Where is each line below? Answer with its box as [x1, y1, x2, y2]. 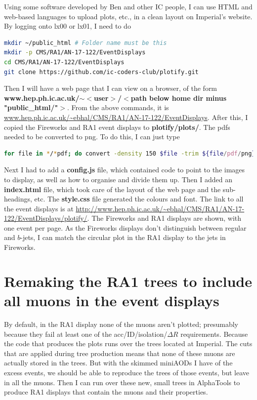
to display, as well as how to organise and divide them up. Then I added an [4, 174, 232, 184]
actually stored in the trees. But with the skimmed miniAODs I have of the [4, 358, 233, 368]
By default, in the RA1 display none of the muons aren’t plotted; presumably [4, 319, 239, 329]
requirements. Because [180, 328, 248, 339]
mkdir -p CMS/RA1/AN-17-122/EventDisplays [4, 49, 146, 56]
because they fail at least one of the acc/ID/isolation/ [4, 328, 168, 339]
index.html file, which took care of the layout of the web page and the [4, 184, 221, 194]
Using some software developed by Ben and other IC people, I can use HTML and [4, 1, 253, 11]
